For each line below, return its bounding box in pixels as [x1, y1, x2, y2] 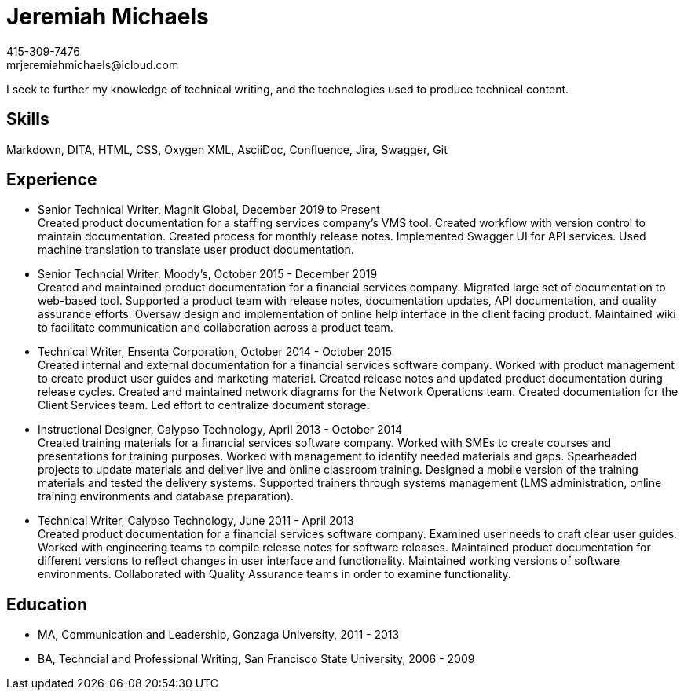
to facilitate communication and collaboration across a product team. [38, 321, 393, 335]
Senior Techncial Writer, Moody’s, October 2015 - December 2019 [38, 267, 378, 281]
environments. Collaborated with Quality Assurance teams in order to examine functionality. [38, 567, 511, 581]
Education [6, 594, 88, 614]
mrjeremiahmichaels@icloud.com [6, 57, 179, 71]
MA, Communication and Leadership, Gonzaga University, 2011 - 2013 [38, 628, 400, 642]
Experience [6, 170, 97, 190]
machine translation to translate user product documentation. [38, 243, 354, 257]
